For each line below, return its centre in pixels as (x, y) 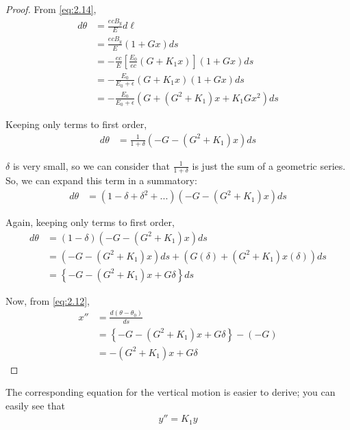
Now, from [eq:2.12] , (48, 300)
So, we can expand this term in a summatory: (101, 180)
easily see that (35, 405)
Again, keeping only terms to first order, (90, 222)
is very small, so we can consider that (91, 165)
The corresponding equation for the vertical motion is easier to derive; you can (171, 392)
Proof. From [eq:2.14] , (51, 9)
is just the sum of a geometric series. (269, 165)
